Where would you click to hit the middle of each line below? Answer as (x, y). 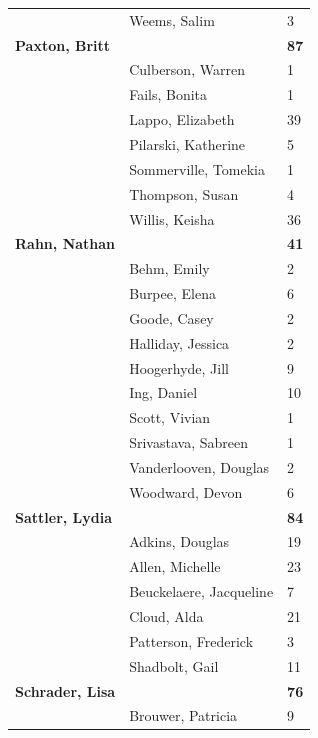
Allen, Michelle (175, 566)
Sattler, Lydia (64, 516)
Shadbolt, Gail (174, 665)
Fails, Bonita (168, 94)
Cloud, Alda (166, 616)
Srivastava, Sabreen (188, 442)
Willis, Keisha (172, 218)
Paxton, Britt (63, 44)
